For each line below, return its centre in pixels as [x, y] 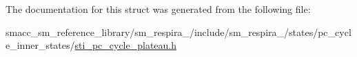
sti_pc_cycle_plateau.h [126, 45]
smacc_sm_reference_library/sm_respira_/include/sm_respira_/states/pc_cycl [178, 32]
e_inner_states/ [40, 45]
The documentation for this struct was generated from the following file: [158, 9]
